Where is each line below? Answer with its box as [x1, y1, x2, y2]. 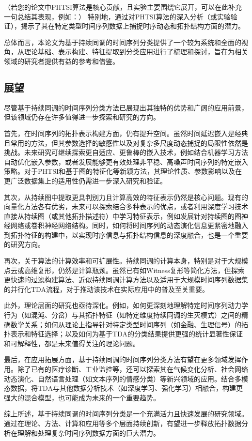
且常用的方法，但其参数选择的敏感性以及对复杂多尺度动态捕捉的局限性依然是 [4, 137, 248, 148]
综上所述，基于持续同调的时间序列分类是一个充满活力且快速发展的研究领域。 [4, 409, 248, 419]
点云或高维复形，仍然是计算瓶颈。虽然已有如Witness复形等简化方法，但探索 [4, 265, 245, 275]
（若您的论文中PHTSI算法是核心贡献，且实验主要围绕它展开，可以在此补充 [4, 2, 242, 12]
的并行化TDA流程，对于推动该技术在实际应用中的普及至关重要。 [4, 284, 209, 294]
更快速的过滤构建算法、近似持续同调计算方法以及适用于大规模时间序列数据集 [4, 274, 248, 285]
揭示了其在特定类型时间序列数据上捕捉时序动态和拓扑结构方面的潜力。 [20, 21, 245, 31]
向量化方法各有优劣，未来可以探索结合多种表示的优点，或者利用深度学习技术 [4, 201, 248, 212]
